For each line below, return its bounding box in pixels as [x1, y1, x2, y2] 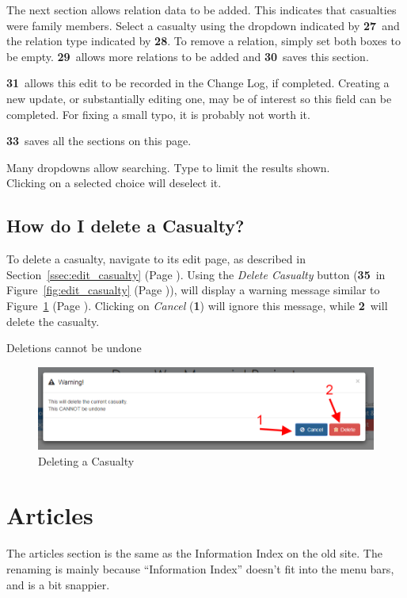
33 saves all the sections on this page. [6, 132, 192, 149]
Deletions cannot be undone [6, 339, 142, 356]
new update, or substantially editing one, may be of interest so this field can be [6, 90, 392, 106]
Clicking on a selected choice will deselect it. [6, 174, 222, 191]
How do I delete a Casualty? [6, 213, 245, 238]
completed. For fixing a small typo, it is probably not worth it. [6, 105, 310, 122]
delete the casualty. [6, 312, 100, 329]
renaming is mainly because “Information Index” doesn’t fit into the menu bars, [6, 560, 394, 577]
